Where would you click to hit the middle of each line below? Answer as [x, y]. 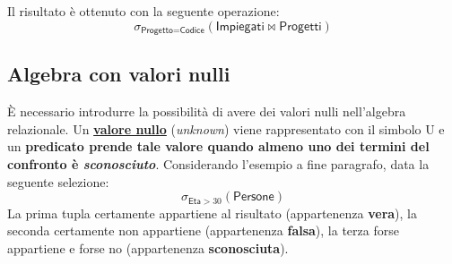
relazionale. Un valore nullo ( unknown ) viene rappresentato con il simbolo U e [226, 128]
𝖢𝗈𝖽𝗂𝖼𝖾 [192, 31]
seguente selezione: [58, 181]
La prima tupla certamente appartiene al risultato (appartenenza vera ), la [213, 213]
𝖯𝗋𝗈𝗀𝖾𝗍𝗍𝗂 [300, 26]
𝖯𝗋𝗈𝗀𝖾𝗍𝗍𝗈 [157, 31]
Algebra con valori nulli [119, 74]
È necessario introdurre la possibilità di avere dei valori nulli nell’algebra [207, 111]
